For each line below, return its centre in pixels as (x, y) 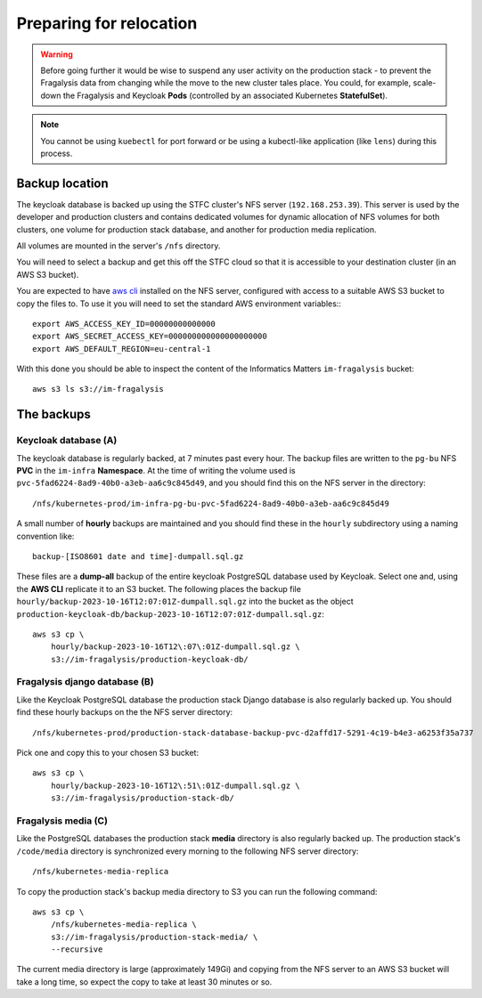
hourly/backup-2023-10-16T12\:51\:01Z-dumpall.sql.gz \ (175, 785)
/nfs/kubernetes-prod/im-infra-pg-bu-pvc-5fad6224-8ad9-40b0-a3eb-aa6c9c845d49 (211, 503)
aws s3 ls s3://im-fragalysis (98, 389)
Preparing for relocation (107, 23)
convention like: (45, 536)
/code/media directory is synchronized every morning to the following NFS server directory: (188, 851)
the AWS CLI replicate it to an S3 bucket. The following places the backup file (159, 588)
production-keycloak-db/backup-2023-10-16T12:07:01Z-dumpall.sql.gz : (170, 613)
